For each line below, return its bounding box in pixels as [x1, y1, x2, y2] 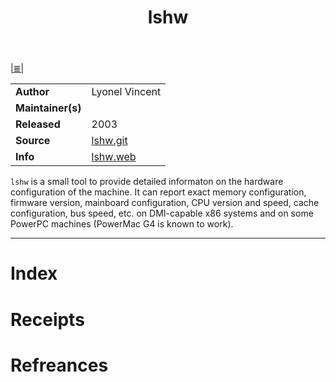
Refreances [10, 354, 109, 376]
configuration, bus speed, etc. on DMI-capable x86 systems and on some [10, 207, 314, 220]
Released [15, 117, 61, 131]
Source [15, 134, 51, 148]
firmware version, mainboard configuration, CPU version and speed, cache [10, 197, 320, 209]
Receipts [10, 308, 85, 331]
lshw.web [91, 150, 137, 164]
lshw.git [91, 134, 128, 148]
